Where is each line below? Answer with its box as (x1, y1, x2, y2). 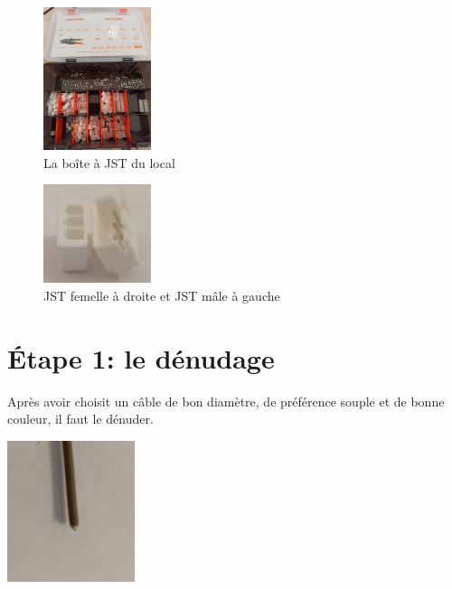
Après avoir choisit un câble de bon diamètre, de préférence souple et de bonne (7, 391, 445, 410)
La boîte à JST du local (43, 153, 175, 172)
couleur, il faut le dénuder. (7, 409, 154, 428)
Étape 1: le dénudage (7, 339, 275, 376)
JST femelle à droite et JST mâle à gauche (43, 285, 280, 304)
